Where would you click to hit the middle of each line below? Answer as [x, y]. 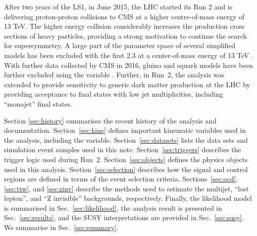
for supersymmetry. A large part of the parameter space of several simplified [120, 45]
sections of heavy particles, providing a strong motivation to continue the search [126, 35]
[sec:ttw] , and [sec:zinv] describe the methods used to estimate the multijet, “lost [127, 188]
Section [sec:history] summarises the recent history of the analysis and [110, 120]
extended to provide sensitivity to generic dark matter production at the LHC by [127, 84]
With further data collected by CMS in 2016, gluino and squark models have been [128, 65]
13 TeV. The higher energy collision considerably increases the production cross [125, 26]
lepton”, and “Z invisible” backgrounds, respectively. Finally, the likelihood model [128, 198]
